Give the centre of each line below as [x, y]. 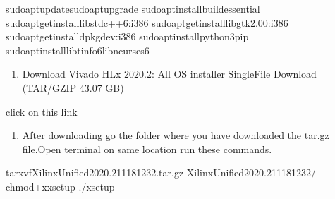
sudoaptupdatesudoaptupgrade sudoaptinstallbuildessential [133, 8]
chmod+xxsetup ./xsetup [60, 186]
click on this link [42, 111]
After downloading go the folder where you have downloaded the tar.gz [176, 135]
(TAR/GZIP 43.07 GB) [73, 87]
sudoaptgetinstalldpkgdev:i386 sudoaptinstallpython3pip [127, 36]
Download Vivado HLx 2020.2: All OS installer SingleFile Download [169, 74]
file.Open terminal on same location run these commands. [147, 149]
